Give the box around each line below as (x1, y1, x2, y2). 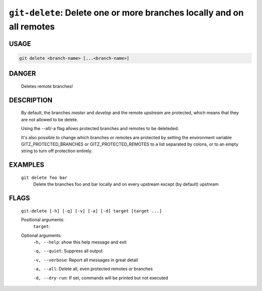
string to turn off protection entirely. (21, 148, 93, 154)
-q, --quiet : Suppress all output (33, 248, 103, 254)
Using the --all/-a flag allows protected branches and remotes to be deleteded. (21, 126, 179, 131)
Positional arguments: (21, 216, 65, 223)
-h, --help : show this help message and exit (33, 239, 127, 245)
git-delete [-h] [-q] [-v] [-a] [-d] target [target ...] (21, 208, 162, 213)
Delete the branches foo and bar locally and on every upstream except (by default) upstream (33, 181, 219, 187)
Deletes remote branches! (21, 83, 73, 89)
